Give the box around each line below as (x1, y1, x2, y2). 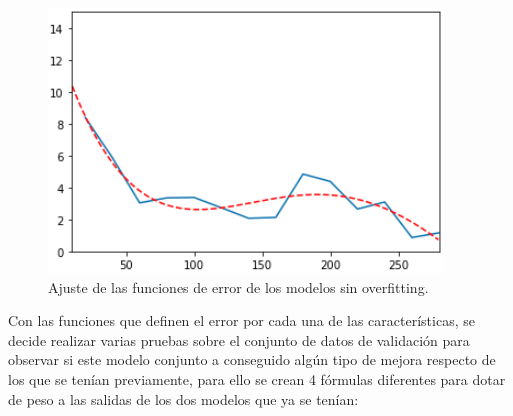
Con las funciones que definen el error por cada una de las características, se (8, 310, 475, 331)
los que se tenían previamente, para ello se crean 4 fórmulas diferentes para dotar (8, 368, 506, 389)
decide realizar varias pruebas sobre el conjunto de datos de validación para (8, 329, 470, 350)
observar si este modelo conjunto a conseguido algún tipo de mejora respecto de (8, 349, 496, 370)
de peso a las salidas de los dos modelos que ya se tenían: (8, 388, 359, 409)
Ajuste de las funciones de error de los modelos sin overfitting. (48, 276, 429, 297)
